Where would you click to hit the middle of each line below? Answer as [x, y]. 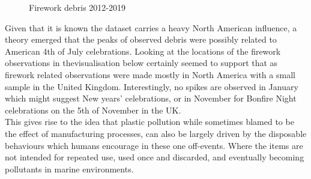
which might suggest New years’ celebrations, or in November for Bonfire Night [151, 98]
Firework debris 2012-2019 [77, 7]
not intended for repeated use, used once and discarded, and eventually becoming [155, 157]
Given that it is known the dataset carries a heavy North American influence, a [151, 27]
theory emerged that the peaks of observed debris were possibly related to [141, 39]
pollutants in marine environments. [69, 168]
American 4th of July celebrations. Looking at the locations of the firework [143, 51]
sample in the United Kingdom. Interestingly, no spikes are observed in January [152, 86]
